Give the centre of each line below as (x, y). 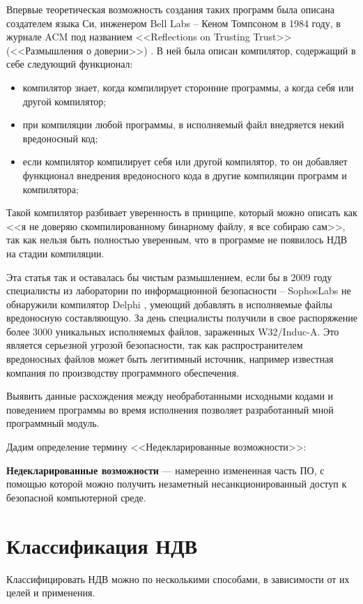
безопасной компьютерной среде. (76, 497)
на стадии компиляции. (55, 253)
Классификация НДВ (102, 545)
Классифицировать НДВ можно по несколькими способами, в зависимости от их (178, 579)
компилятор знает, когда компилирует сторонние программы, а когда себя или (188, 87)
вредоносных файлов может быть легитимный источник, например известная (170, 359)
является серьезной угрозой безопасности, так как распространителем (155, 345)
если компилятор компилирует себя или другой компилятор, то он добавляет (185, 161)
